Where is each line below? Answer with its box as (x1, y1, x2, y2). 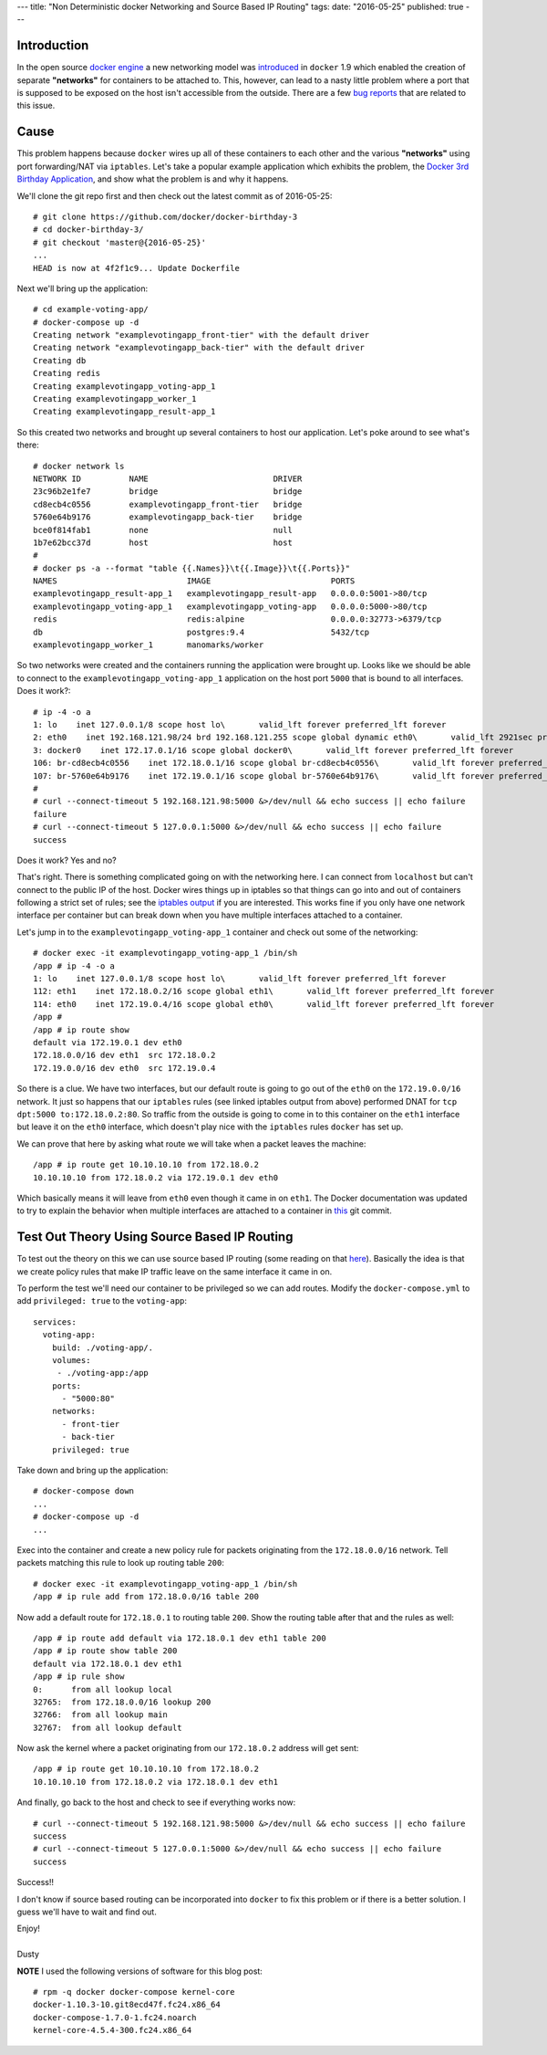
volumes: (51, 1355, 91, 1365)
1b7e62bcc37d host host (33, 537, 294, 548)
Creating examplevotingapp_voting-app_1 (33, 381, 216, 392)
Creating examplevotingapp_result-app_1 (33, 406, 216, 417)
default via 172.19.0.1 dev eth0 (33, 1037, 182, 1047)
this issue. (16, 100, 56, 111)
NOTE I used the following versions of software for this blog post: (16, 1966, 263, 1976)
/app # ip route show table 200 (33, 1646, 178, 1656)
